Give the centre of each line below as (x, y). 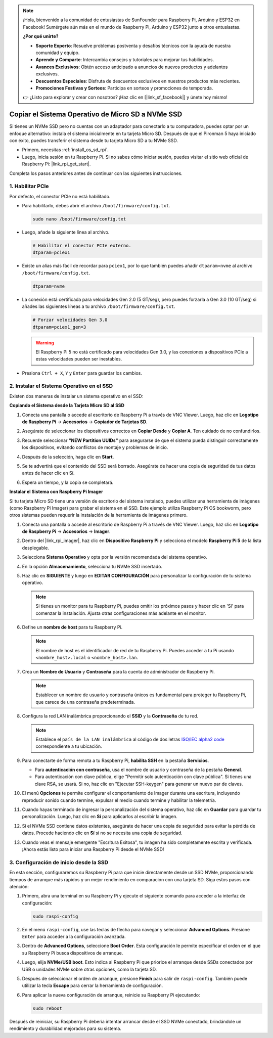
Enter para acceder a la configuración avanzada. (74, 937)
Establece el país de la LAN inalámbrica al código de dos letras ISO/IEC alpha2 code (130, 739)
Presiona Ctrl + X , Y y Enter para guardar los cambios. (82, 373)
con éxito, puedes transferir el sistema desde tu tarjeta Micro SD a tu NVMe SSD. (94, 140)
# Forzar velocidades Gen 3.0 (70, 320)
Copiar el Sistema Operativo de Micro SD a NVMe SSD (96, 115)
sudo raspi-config (55, 916)
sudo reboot (48, 1008)
